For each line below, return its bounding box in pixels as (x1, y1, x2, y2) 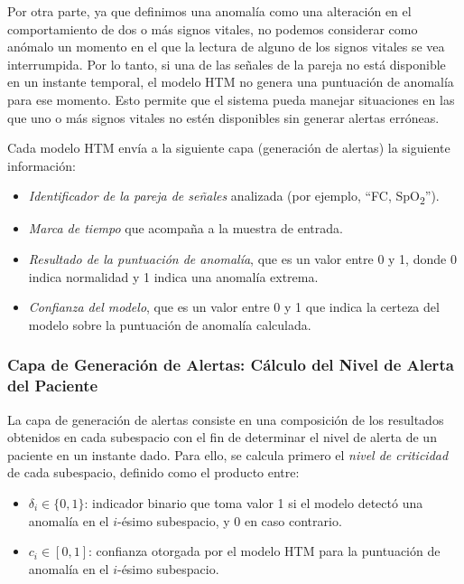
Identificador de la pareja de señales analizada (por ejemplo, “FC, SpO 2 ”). (28, 186, 440, 208)
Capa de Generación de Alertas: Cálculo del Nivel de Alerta (7, 353, 454, 376)
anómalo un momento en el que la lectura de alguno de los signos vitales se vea (7, 37, 445, 56)
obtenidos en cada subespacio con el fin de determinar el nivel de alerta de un (7, 428, 437, 447)
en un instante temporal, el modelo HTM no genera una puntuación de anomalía (7, 72, 454, 91)
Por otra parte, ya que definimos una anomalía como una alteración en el (7, 2, 412, 20)
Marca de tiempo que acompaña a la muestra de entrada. (28, 219, 343, 238)
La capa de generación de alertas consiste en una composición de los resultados (7, 410, 444, 429)
